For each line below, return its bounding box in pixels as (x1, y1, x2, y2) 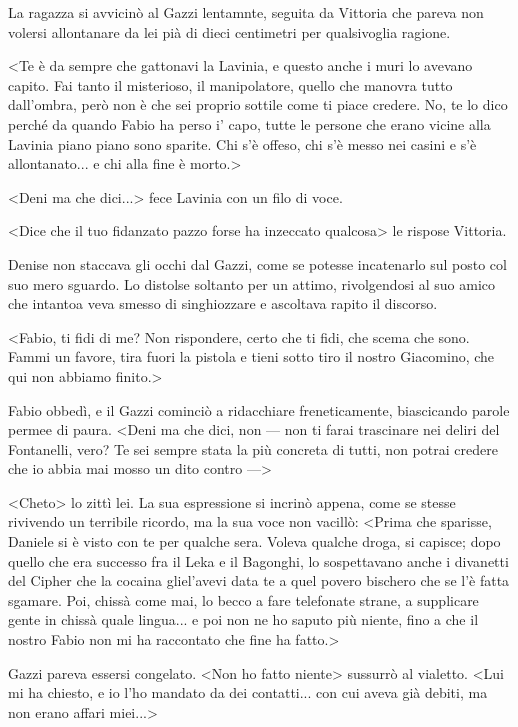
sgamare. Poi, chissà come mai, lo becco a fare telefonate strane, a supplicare (8, 589, 479, 610)
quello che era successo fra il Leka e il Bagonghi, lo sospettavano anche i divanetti (8, 550, 509, 571)
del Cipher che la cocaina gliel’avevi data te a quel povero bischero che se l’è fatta (8, 570, 510, 591)
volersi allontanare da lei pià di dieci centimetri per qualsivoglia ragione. (8, 21, 451, 42)
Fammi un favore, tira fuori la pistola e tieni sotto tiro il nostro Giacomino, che (8, 346, 495, 367)
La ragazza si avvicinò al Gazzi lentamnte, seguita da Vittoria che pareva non (8, 2, 484, 22)
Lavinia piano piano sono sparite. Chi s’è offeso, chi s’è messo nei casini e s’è (8, 133, 477, 154)
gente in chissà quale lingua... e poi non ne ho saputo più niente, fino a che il (8, 609, 479, 630)
